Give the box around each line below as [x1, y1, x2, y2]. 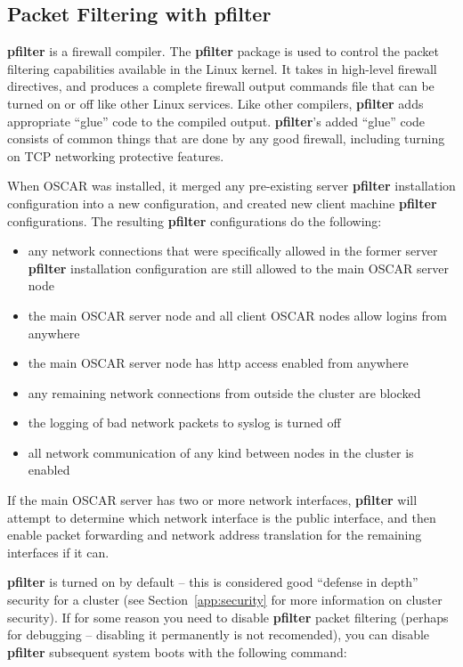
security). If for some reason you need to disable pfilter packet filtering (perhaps [7, 607, 449, 626]
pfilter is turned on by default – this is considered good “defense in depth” [7, 573, 418, 591]
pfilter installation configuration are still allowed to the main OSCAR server [28, 258, 449, 277]
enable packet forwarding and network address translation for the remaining [7, 525, 422, 544]
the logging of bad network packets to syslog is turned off [28, 413, 341, 432]
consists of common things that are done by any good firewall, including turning [7, 129, 445, 148]
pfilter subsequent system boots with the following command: [7, 642, 347, 661]
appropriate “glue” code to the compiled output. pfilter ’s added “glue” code [7, 111, 426, 130]
